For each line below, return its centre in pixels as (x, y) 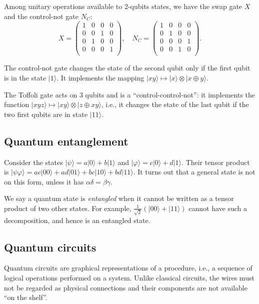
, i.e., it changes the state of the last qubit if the (175, 104)
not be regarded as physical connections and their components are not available (126, 287)
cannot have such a (218, 208)
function (17, 104)
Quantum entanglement (66, 141)
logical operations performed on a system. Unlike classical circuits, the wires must (129, 278)
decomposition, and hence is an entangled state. (77, 220)
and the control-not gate (41, 16)
